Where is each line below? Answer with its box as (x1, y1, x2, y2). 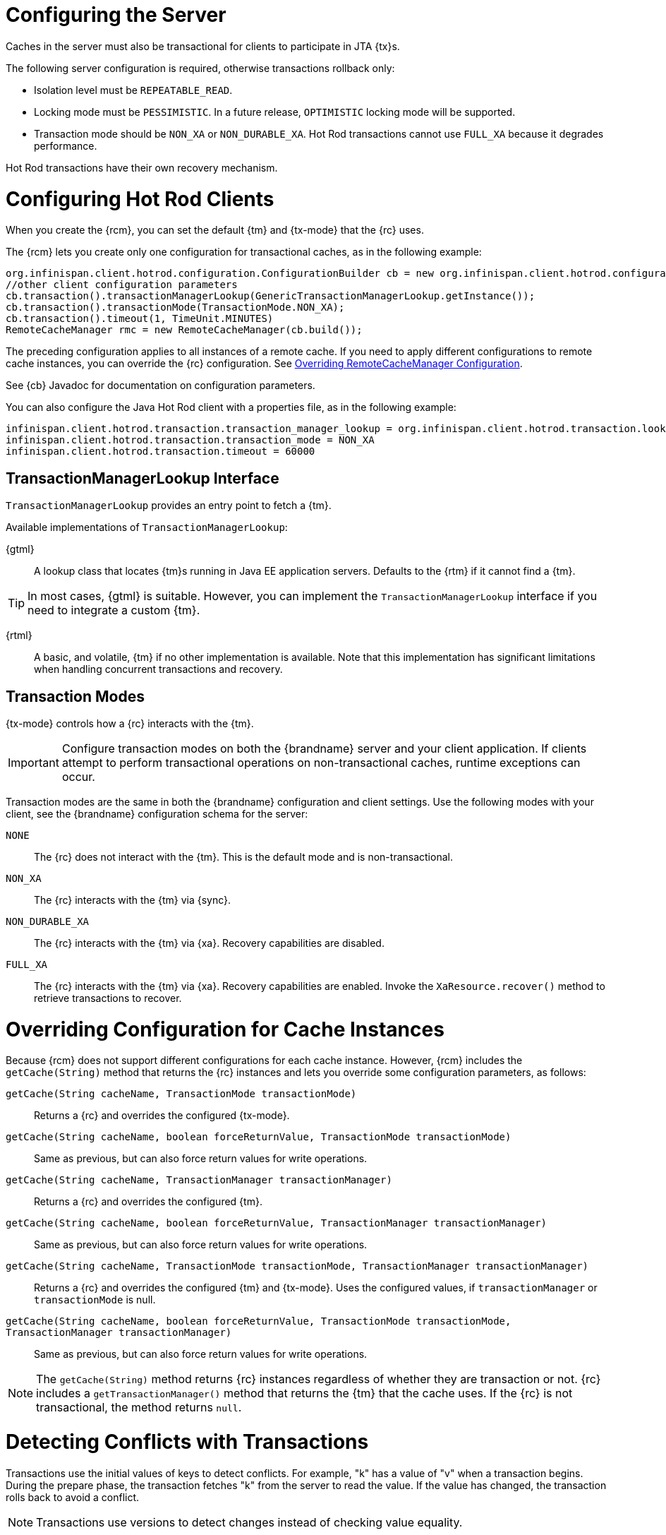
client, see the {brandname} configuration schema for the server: (6, 807, 308, 820)
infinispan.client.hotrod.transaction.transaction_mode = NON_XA (6, 434, 375, 446)
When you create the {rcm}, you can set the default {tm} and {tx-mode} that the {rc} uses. (6, 224, 424, 237)
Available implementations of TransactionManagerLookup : (6, 521, 288, 534)
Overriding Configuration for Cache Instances (6, 1017, 444, 1041)
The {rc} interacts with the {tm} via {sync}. (34, 893, 231, 906)
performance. (34, 139, 97, 152)
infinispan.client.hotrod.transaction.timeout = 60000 (6, 446, 315, 458)
